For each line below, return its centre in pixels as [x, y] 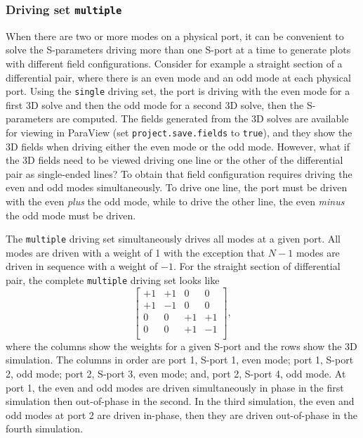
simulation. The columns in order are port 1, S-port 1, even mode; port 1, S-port [180, 360]
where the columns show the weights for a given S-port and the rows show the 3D [181, 346]
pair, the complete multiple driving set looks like [113, 280]
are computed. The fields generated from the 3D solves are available [203, 118]
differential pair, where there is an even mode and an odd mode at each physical [178, 77]
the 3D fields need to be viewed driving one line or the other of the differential [174, 160]
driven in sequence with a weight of [82, 266]
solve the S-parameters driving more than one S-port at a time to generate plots [178, 50]
